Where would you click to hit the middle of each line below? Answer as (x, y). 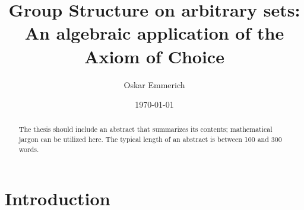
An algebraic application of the (154, 33)
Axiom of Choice (154, 56)
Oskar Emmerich (154, 84)
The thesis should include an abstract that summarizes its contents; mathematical (145, 129)
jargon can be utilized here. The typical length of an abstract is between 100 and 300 (150, 139)
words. (29, 149)
